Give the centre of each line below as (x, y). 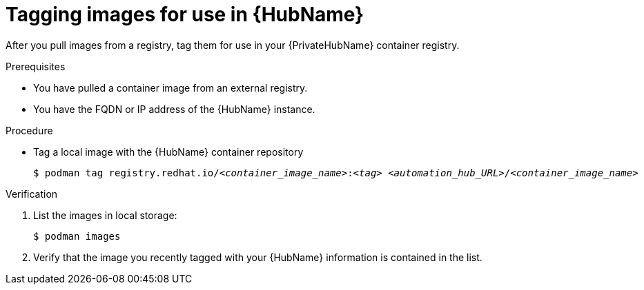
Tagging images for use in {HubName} (185, 14)
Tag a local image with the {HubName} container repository (168, 152)
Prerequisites (36, 66)
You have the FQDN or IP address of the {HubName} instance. (174, 109)
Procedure (29, 130)
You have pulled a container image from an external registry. (170, 87)
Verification (32, 194)
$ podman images (77, 236)
